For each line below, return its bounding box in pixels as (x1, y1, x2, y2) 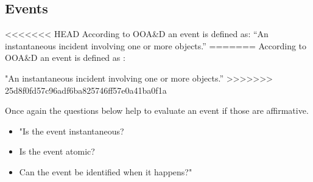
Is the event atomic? (19, 145, 95, 158)
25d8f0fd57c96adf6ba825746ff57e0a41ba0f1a (5, 83, 167, 96)
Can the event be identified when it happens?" (19, 165, 192, 178)
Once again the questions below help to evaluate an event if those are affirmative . (5, 104, 309, 117)
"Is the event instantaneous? (19, 124, 124, 137)
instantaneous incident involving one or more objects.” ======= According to (5, 39, 307, 52)
